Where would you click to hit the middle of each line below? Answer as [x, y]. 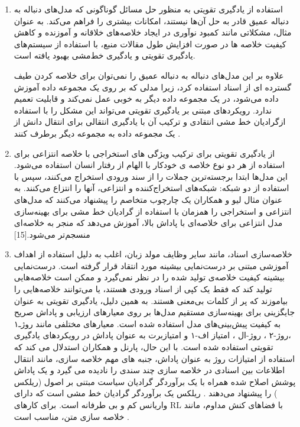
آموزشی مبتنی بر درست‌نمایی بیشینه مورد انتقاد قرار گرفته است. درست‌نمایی [151, 265]
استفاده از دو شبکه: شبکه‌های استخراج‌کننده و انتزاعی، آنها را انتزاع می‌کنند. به [151, 188]
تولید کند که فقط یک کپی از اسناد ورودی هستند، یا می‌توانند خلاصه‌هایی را [143, 289]
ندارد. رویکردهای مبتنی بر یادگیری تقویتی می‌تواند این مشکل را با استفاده [143, 110]
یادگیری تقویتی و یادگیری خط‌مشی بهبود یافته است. [105, 55]
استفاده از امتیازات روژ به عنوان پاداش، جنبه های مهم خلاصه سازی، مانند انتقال [154, 358]
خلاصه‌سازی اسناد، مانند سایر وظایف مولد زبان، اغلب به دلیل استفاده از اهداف [153, 254]
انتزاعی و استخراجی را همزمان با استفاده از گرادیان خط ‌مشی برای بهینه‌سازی [153, 211]
